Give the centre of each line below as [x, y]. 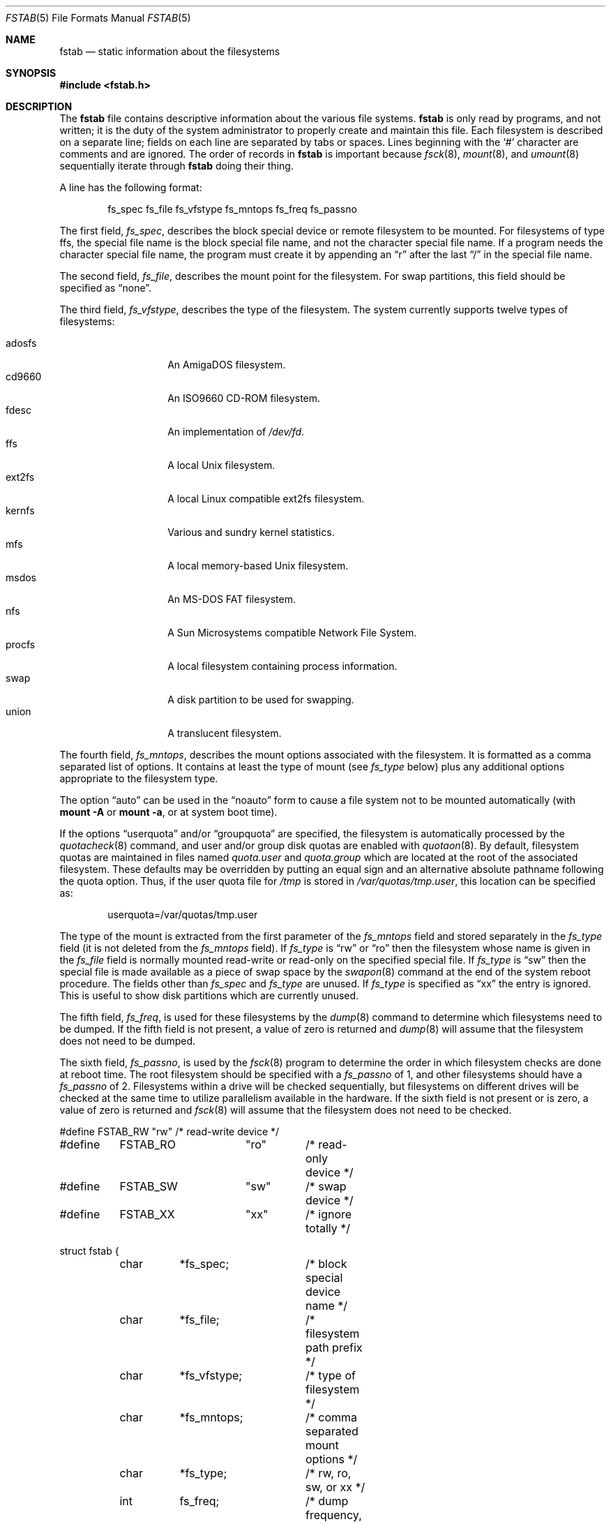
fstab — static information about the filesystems [170, 51]
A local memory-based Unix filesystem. [258, 566]
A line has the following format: [131, 187]
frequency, [333, 1515]
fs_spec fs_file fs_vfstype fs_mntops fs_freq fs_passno [232, 209]
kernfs [20, 510]
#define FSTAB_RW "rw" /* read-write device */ [169, 1131]
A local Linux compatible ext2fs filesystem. [266, 499]
